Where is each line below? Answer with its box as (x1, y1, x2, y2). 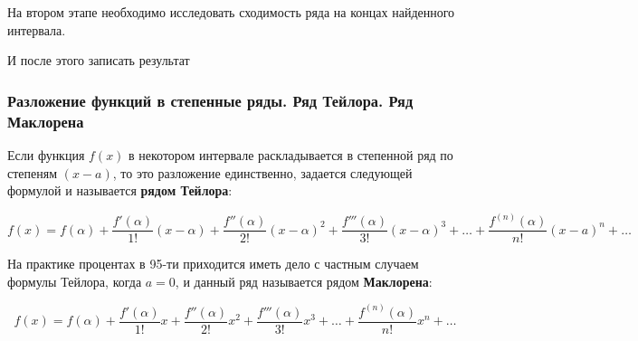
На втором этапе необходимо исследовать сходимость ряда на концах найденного (7, 3, 455, 21)
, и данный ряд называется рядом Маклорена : (175, 271, 433, 290)
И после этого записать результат (7, 51, 190, 70)
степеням (7, 163, 58, 182)
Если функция (7, 145, 85, 164)
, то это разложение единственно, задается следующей (112, 163, 413, 182)
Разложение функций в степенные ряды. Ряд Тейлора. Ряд (7, 89, 414, 111)
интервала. (7, 20, 66, 39)
